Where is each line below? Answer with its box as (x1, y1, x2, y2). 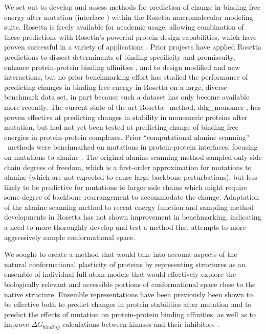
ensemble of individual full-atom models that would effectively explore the (4, 269, 236, 279)
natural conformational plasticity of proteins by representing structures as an (4, 258, 246, 269)
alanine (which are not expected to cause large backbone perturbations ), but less (4, 172, 257, 182)
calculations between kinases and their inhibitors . (62, 319, 219, 329)
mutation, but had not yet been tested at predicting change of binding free (4, 122, 238, 132)
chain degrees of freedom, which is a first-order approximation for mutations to (4, 161, 252, 172)
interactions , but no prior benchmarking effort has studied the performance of (4, 71, 248, 82)
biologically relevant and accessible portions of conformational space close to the (4, 279, 256, 290)
